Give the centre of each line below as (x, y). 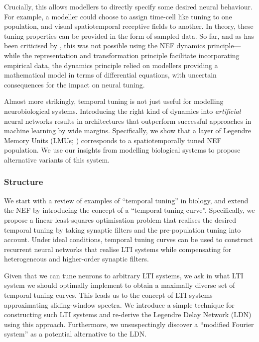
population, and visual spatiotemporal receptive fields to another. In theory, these (129, 26)
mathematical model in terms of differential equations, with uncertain (110, 75)
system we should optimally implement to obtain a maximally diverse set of (120, 285)
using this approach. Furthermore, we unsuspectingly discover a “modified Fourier (129, 324)
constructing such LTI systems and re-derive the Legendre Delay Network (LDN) (128, 314)
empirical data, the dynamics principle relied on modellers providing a (111, 65)
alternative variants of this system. (57, 159)
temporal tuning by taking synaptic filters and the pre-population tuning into (123, 229)
